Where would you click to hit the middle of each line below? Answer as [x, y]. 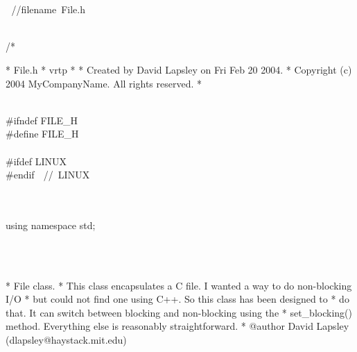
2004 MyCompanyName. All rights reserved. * [104, 83]
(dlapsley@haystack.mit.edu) [66, 340]
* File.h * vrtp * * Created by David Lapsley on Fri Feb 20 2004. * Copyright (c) [179, 69]
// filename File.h [48, 9]
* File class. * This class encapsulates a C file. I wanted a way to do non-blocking [179, 285]
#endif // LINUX [48, 175]
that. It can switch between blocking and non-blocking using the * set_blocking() [179, 312]
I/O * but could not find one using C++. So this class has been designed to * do [177, 299]
